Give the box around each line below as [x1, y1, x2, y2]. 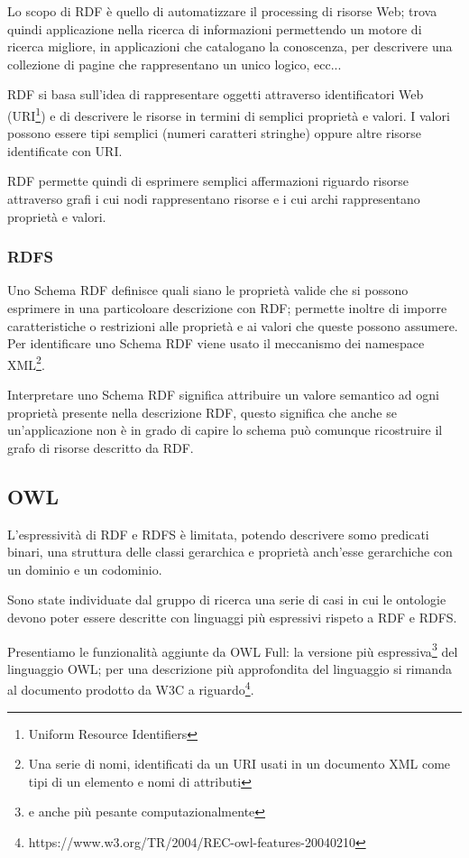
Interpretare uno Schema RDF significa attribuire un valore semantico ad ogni [7, 385, 439, 404]
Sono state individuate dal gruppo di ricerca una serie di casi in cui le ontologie [7, 590, 446, 609]
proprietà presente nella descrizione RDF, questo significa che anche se [7, 402, 397, 421]
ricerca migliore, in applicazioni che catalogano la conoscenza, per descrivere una [7, 37, 453, 56]
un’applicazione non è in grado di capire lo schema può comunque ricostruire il [7, 420, 443, 439]
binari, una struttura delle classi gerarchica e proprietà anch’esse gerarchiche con [7, 542, 453, 561]
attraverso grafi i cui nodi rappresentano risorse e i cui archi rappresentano [7, 189, 420, 208]
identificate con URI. [7, 141, 123, 160]
